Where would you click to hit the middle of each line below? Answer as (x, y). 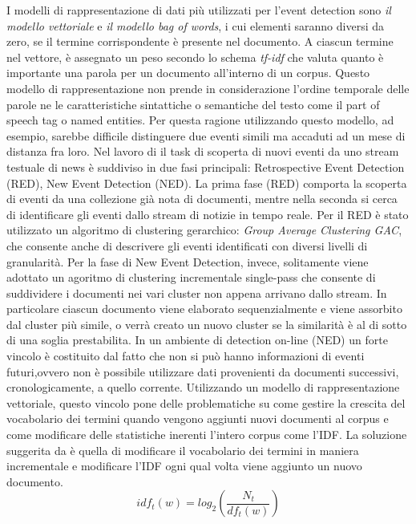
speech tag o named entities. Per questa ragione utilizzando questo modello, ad (200, 120)
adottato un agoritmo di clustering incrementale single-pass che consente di (191, 277)
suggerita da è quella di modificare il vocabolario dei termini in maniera (183, 450)
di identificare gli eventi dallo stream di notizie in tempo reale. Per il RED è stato (208, 214)
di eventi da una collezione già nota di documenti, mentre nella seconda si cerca (202, 199)
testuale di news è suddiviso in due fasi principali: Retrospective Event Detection (206, 167)
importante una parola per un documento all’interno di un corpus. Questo (188, 73)
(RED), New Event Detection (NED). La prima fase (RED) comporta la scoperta (207, 183)
